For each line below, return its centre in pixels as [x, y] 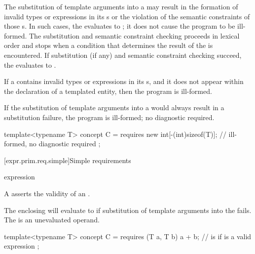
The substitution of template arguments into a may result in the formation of [121, 6]
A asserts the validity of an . [47, 193]
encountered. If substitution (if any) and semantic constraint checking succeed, [123, 55]
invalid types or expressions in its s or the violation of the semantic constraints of [127, 16]
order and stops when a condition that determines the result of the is [109, 45]
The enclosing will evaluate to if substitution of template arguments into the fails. [128, 210]
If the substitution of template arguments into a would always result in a [114, 107]
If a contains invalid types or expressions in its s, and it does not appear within [124, 81]
